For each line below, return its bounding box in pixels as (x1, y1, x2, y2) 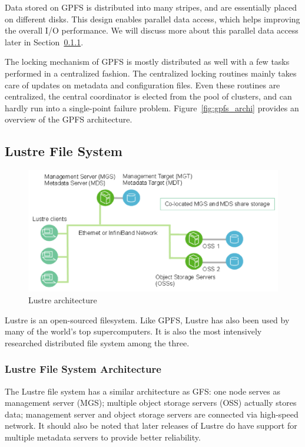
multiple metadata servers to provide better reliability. (5, 431, 201, 443)
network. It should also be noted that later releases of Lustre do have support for (5, 419, 297, 432)
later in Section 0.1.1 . (5, 35, 84, 48)
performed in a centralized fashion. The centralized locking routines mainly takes (5, 67, 297, 79)
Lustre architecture (28, 293, 97, 306)
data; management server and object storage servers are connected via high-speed (5, 408, 299, 420)
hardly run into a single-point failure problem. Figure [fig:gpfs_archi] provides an (5, 101, 299, 114)
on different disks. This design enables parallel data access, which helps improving (5, 12, 300, 25)
